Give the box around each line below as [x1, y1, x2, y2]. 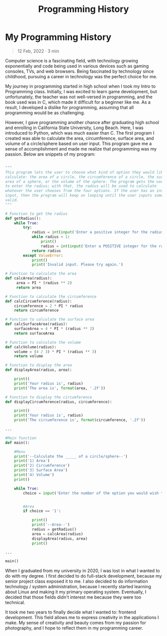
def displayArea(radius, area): [5, 367, 72, 372]
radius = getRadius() [31, 527, 77, 532]
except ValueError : [23, 253, 64, 258]
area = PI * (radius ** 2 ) [16, 281, 72, 286]
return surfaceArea [14, 330, 55, 336]
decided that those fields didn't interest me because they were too [5, 594, 142, 600]
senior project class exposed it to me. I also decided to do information [5, 578, 148, 584]
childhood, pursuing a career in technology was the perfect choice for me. [5, 73, 158, 79]
